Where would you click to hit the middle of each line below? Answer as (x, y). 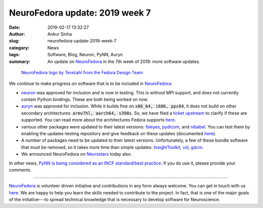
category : (19, 48)
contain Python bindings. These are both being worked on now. (85, 100)
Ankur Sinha (60, 34)
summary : (20, 62)
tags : (14, 55)
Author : (17, 34)
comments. (20, 170)
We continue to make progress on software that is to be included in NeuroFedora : (91, 83)
